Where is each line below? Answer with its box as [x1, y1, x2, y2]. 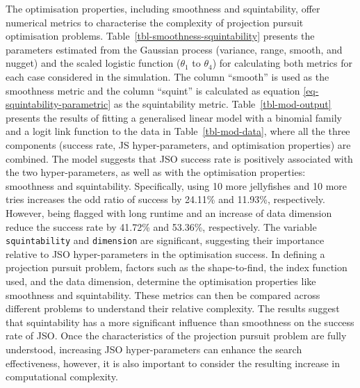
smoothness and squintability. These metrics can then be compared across [6, 287, 320, 302]
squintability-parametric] [6, 97, 111, 111]
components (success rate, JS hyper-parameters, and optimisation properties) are [6, 137, 351, 152]
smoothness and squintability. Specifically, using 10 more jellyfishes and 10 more [6, 178, 347, 193]
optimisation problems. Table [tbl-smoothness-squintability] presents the [6, 29, 315, 43]
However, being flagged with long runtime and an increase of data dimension [6, 205, 332, 220]
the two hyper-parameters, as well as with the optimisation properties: [6, 165, 306, 179]
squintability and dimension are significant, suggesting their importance [6, 233, 325, 248]
